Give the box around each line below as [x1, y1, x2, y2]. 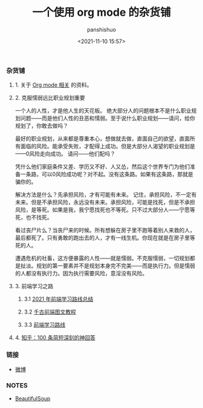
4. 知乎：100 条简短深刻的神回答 [14, 334, 95, 341]
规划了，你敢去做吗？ [14, 122, 68, 130]
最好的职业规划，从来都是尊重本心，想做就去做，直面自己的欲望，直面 [14, 135, 190, 142]
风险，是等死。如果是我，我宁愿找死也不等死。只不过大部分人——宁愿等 [14, 206, 195, 214]
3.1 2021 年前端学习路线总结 [24, 295, 94, 303]
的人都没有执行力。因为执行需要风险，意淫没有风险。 [14, 270, 148, 277]
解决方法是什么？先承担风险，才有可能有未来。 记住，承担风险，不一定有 [14, 191, 197, 199]
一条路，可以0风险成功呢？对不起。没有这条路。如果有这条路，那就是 [20, 171, 193, 178]
